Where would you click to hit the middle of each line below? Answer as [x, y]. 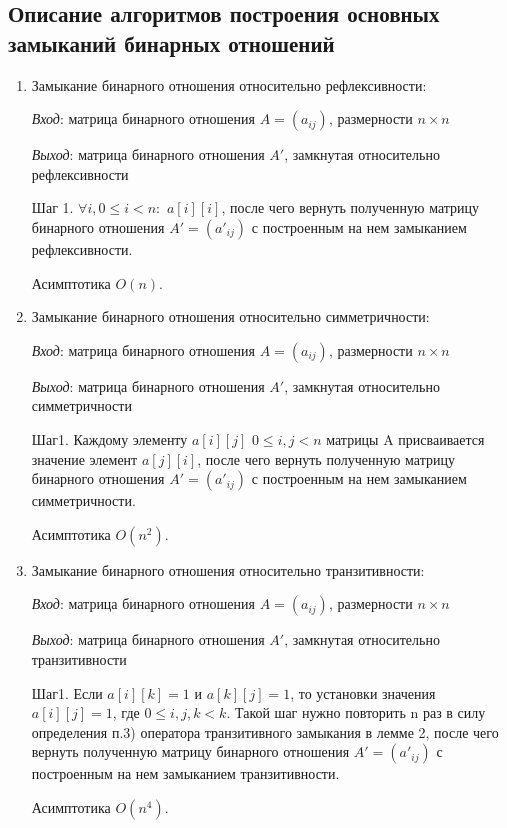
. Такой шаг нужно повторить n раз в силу [356, 712]
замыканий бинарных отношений [171, 42]
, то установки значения [363, 692]
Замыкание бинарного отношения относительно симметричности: [230, 316]
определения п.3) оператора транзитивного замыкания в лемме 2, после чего [265, 731]
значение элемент [84, 458]
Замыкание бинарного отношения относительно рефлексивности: [229, 84]
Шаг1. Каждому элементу [109, 438]
